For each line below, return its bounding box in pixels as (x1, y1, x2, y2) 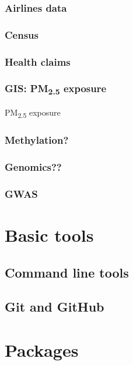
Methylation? (5, 133, 69, 147)
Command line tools (5, 263, 129, 281)
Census (5, 27, 38, 42)
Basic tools (5, 223, 94, 247)
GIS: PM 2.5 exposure (5, 81, 107, 97)
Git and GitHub (5, 298, 104, 316)
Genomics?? (5, 160, 62, 174)
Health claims (5, 54, 71, 69)
